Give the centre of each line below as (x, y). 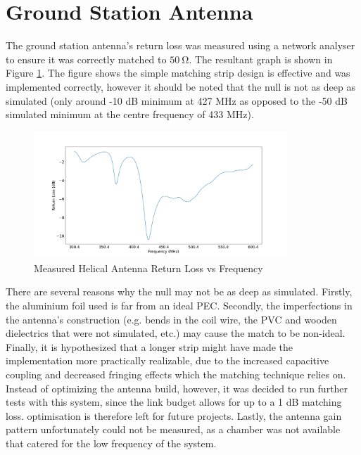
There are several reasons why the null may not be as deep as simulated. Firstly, (179, 291)
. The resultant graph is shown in (261, 59)
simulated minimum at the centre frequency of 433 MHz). (130, 114)
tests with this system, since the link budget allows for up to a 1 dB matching (174, 402)
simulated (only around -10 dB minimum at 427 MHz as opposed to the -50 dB (177, 100)
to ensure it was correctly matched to (86, 59)
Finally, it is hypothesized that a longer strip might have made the (150, 346)
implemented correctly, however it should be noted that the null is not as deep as (181, 86)
